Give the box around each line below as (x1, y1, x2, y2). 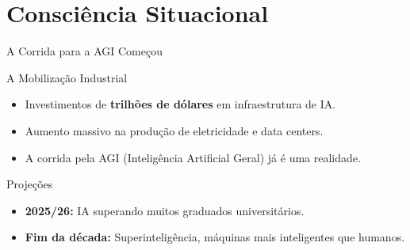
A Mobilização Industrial (6, 69, 128, 85)
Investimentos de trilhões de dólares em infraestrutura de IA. (25, 96, 336, 112)
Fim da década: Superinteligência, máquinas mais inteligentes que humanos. (25, 229, 405, 245)
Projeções (6, 176, 53, 192)
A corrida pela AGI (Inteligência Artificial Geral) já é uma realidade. (25, 149, 361, 165)
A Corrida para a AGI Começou (6, 43, 163, 59)
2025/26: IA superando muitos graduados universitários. (25, 202, 305, 218)
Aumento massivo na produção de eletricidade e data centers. (25, 122, 324, 138)
